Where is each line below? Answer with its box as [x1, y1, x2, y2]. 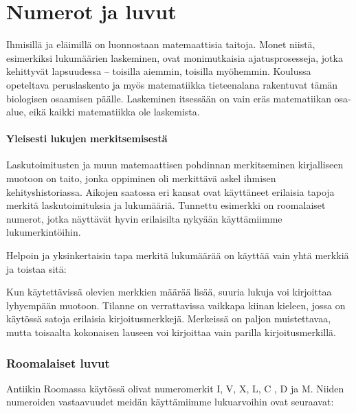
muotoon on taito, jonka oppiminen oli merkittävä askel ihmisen [6, 171, 276, 186]
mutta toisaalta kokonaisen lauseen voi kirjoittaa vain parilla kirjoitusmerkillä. [6, 325, 337, 339]
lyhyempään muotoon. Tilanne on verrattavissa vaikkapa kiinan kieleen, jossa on [6, 298, 346, 312]
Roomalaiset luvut [6, 354, 110, 371]
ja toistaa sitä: [6, 261, 67, 276]
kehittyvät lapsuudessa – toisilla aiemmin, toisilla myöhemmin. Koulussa [6, 64, 311, 78]
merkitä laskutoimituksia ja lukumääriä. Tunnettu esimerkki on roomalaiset [6, 198, 326, 212]
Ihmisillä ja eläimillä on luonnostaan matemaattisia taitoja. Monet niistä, [6, 37, 315, 52]
